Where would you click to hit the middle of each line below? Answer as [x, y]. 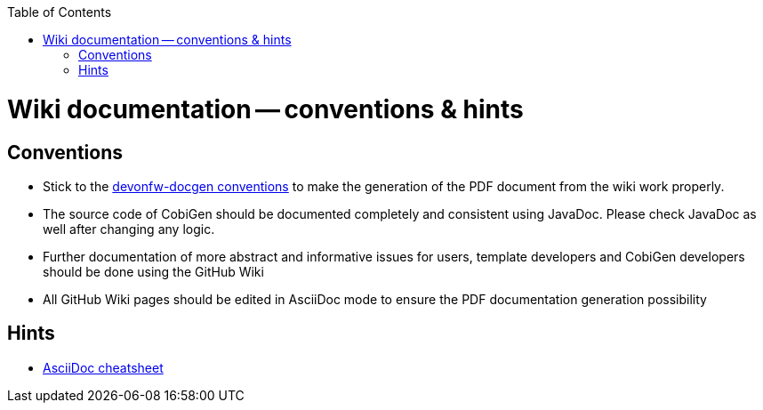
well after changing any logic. [129, 229]
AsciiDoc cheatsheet [103, 367]
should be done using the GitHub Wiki [153, 271]
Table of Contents [60, 12]
